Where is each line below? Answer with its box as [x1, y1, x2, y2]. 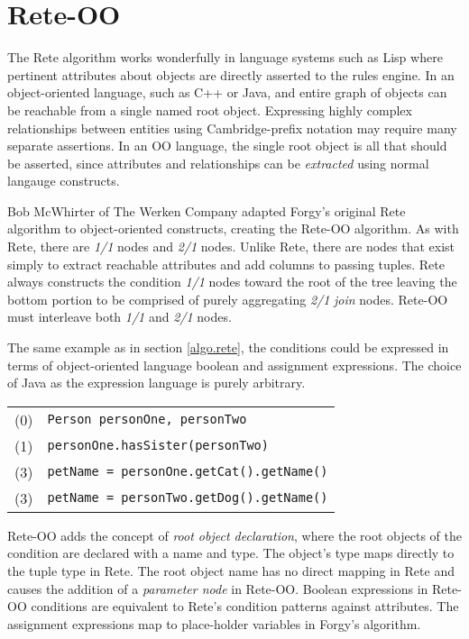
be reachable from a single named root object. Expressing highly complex [7, 100, 412, 119]
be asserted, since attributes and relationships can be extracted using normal [7, 153, 429, 172]
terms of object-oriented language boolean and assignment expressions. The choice [7, 355, 462, 374]
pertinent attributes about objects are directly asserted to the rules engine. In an [7, 65, 455, 84]
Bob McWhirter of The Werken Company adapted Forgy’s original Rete [7, 201, 406, 220]
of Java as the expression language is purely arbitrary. [7, 373, 306, 392]
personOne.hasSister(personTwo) [47, 438, 269, 453]
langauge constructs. [7, 171, 120, 190]
